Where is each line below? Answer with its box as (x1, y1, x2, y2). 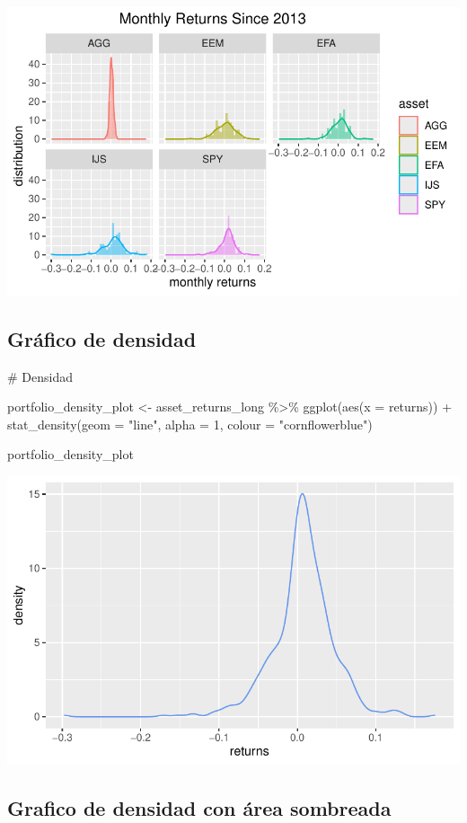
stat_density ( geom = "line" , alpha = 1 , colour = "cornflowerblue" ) (7, 414, 373, 433)
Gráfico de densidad (7, 324, 197, 352)
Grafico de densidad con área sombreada (7, 793, 392, 821)
